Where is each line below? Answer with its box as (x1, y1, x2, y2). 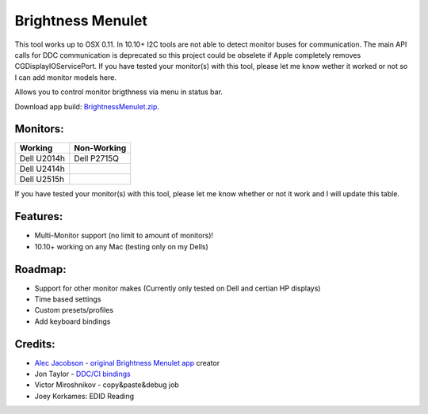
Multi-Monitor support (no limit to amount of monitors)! (34, 230, 214, 241)
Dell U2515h (19, 174, 65, 185)
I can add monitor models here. (14, 72, 117, 82)
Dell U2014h (19, 153, 65, 164)
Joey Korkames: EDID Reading (34, 391, 135, 401)
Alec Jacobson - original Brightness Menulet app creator (34, 358, 220, 367)
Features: (14, 210, 63, 223)
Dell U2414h (19, 163, 65, 174)
